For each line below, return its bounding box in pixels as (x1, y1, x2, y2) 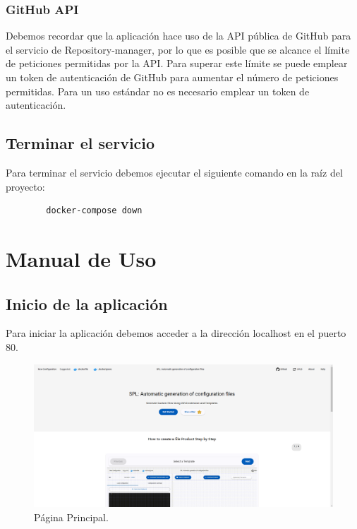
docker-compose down (46, 206, 143, 216)
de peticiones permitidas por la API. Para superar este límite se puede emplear (6, 56, 348, 71)
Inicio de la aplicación (6, 292, 168, 314)
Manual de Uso (6, 244, 157, 273)
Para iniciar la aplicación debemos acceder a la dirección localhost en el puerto (6, 326, 346, 340)
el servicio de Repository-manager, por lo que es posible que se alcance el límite (6, 42, 350, 57)
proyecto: (6, 179, 45, 194)
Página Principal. (34, 509, 109, 524)
